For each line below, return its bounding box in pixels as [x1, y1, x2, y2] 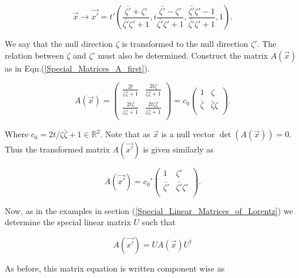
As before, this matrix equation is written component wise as [5, 262, 225, 274]
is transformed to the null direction [122, 38, 248, 49]
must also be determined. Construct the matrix [98, 49, 268, 61]
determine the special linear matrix [5, 216, 131, 228]
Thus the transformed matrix [5, 143, 110, 155]
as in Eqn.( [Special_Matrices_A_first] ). [5, 62, 150, 74]
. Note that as [100, 128, 150, 140]
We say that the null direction [5, 38, 113, 49]
